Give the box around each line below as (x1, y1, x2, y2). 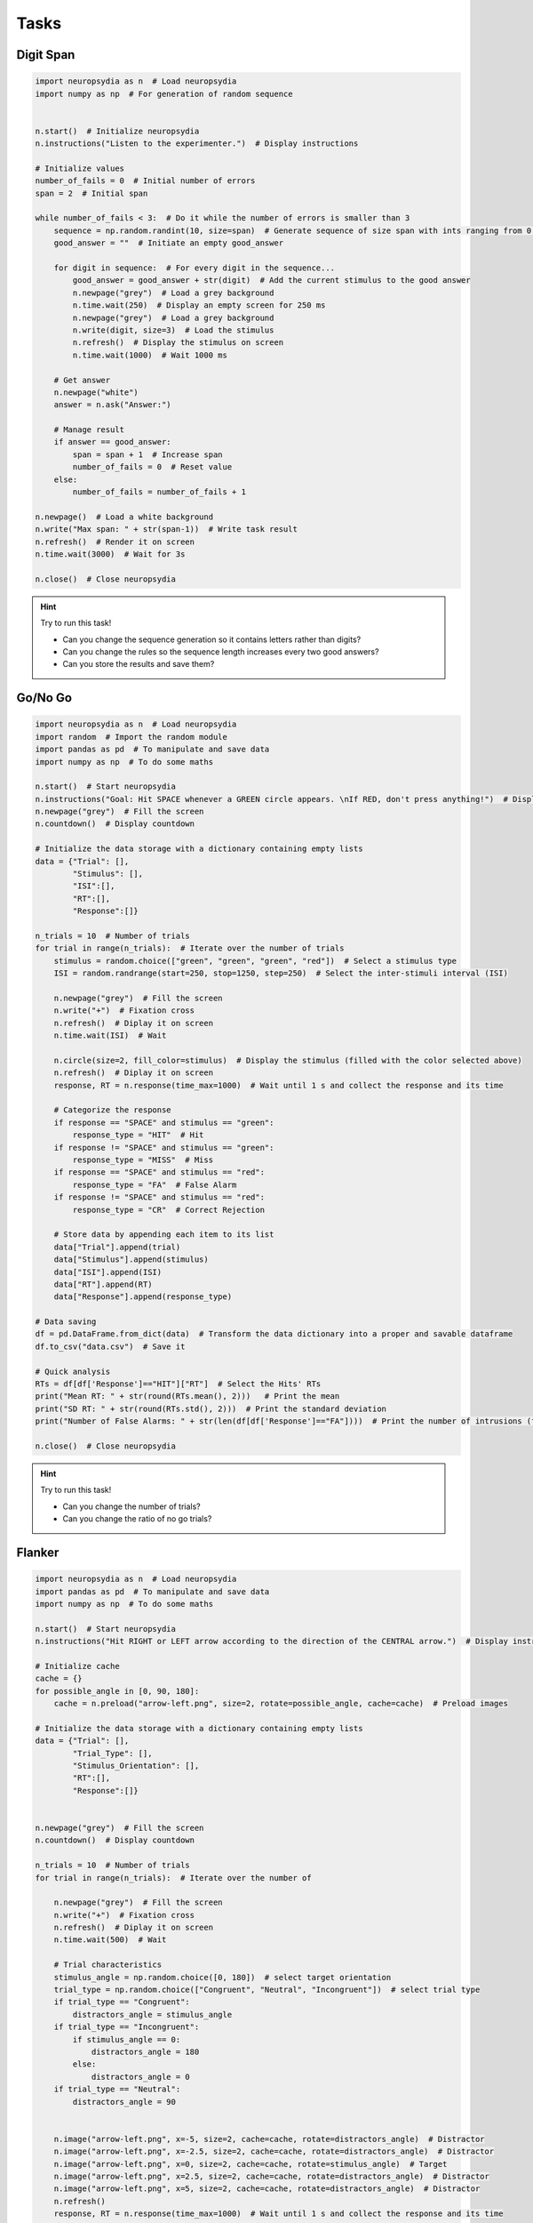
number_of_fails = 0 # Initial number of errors (35, 176, 256, 186)
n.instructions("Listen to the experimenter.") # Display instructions (35, 139, 359, 148)
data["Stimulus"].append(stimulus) (53, 1255, 209, 1264)
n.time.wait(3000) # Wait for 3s (35, 550, 186, 559)
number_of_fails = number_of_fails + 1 (72, 487, 246, 497)
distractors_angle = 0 (91, 2072, 190, 2082)
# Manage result (53, 425, 124, 435)
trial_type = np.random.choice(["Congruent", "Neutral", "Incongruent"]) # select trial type (53, 1985, 481, 1995)
